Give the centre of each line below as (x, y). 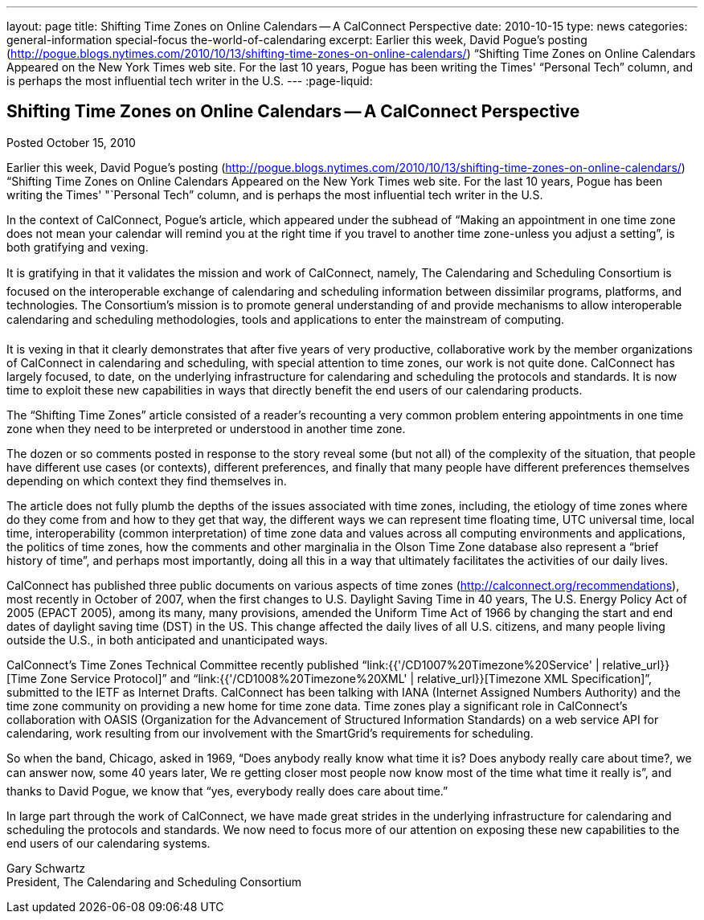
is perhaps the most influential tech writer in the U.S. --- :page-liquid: (190, 81)
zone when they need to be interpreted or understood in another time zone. (206, 428)
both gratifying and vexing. (78, 247)
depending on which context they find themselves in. (147, 480)
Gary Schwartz (46, 868)
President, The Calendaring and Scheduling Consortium (154, 881)
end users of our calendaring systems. (108, 843)
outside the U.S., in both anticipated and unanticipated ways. (167, 640)
